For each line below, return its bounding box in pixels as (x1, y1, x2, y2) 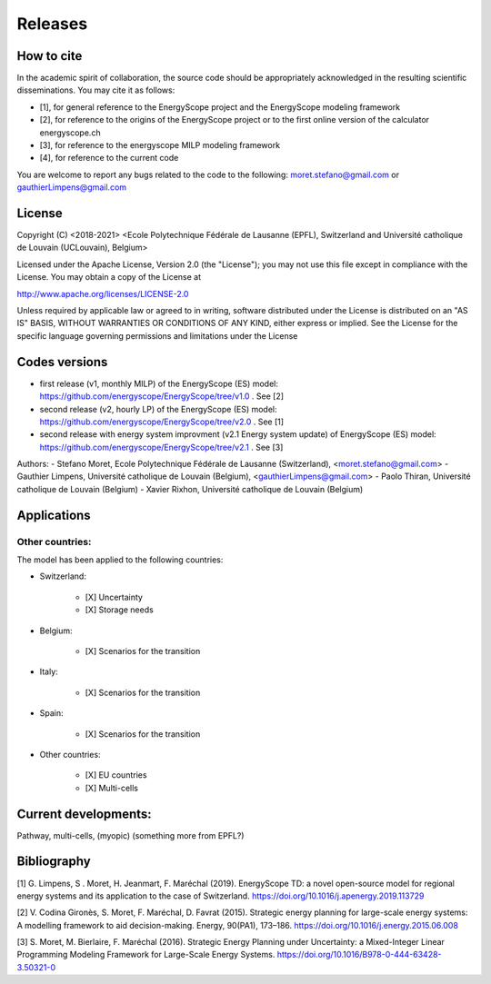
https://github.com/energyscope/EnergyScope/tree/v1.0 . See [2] (39, 391, 285, 402)
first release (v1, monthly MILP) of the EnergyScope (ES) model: (39, 378, 279, 389)
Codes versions (16, 354, 108, 370)
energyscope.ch (39, 127, 101, 138)
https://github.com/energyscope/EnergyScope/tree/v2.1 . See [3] (39, 442, 284, 452)
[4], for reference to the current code (39, 153, 179, 164)
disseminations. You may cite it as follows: (16, 84, 175, 95)
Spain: (39, 708, 64, 719)
